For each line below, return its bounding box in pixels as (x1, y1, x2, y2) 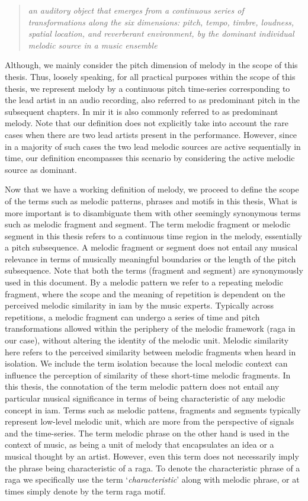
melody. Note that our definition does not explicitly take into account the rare (5, 117, 288, 129)
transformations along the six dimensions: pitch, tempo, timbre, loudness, (28, 15, 294, 28)
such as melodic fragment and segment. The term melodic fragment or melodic (5, 218, 291, 230)
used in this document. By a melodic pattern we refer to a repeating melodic (5, 276, 283, 288)
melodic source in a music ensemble (28, 38, 158, 51)
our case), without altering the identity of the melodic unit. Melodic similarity (5, 334, 289, 346)
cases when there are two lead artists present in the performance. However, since (5, 128, 297, 140)
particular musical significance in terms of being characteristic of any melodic (5, 392, 285, 404)
